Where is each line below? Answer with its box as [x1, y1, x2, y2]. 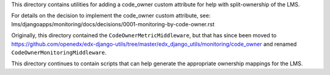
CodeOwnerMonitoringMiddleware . [11, 49, 107, 56]
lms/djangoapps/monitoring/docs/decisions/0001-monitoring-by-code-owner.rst [11, 20, 215, 27]
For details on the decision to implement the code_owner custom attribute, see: [11, 12, 211, 20]
